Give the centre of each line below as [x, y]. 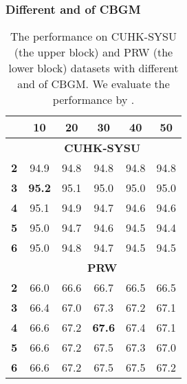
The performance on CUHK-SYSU [93, 36]
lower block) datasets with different [93, 68]
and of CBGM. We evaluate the [93, 84]
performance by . [93, 100]
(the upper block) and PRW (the [93, 52]
